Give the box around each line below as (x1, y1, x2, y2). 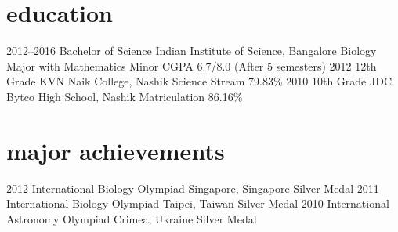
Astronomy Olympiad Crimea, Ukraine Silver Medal (6, 210, 257, 227)
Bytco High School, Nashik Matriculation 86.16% (6, 88, 243, 104)
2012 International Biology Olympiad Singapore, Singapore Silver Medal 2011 (6, 179, 379, 196)
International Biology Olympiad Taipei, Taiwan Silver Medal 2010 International (6, 195, 389, 212)
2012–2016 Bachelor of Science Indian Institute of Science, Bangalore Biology (6, 42, 377, 59)
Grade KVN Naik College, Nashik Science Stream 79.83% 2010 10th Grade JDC (6, 73, 392, 89)
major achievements (6, 134, 225, 166)
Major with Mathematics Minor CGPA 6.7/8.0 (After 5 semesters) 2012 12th (6, 57, 377, 74)
